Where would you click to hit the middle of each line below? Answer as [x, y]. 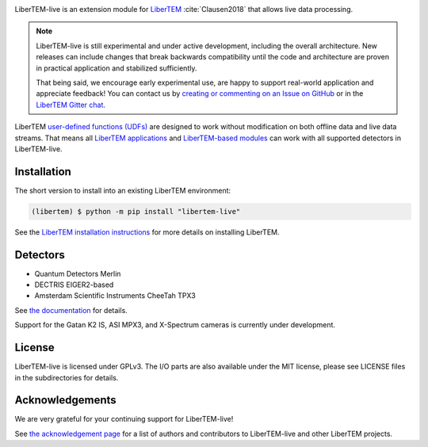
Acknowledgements [65, 400]
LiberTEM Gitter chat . [71, 105]
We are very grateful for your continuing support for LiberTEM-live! [124, 419]
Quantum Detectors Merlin [78, 273]
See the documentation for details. [71, 310]
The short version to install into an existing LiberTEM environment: [123, 190]
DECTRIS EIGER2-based [74, 285]
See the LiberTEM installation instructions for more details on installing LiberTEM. [147, 232]
